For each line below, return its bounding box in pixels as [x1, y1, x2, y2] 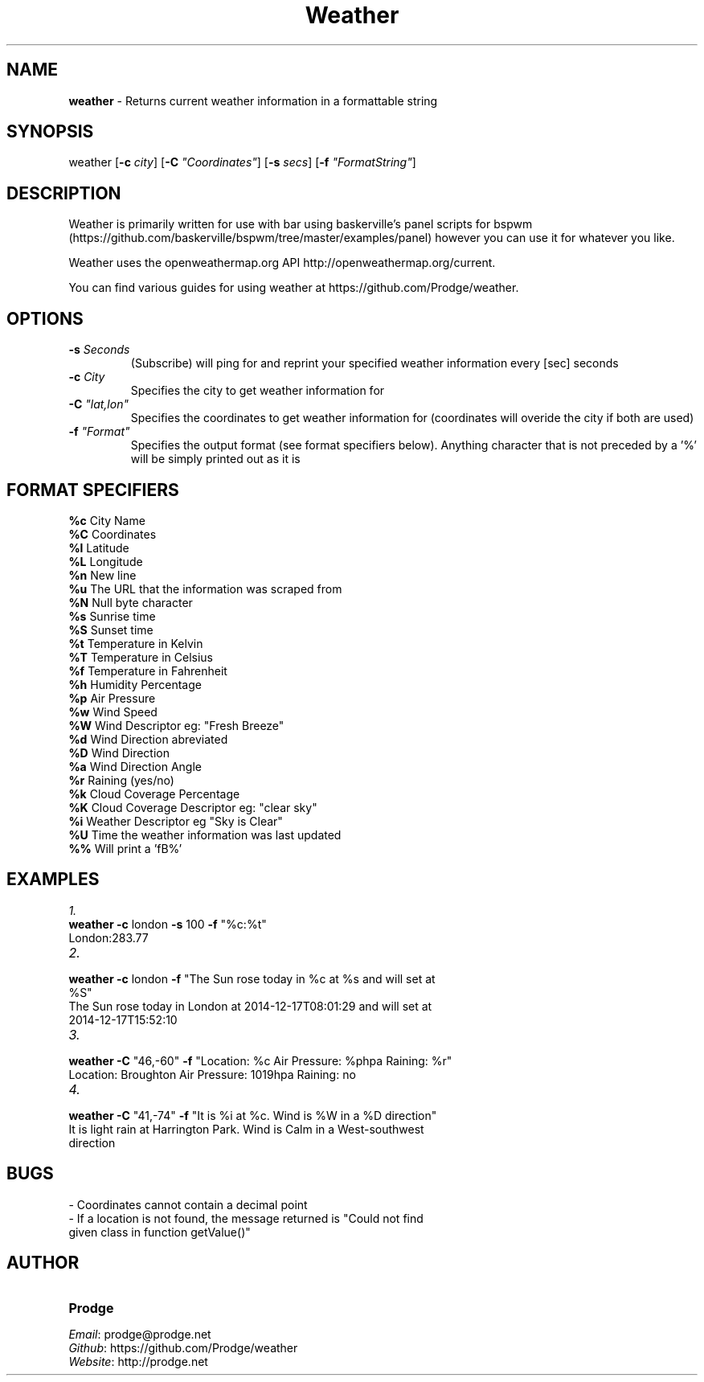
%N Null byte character [68, 595, 193, 609]
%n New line [68, 568, 137, 582]
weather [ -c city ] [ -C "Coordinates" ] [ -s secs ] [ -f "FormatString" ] [68, 155, 416, 170]
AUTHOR [6, 1253, 80, 1273]
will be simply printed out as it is [130, 452, 301, 466]
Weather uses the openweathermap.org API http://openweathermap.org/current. [68, 256, 496, 270]
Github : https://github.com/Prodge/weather [68, 1340, 298, 1355]
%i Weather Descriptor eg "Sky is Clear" [68, 814, 283, 828]
